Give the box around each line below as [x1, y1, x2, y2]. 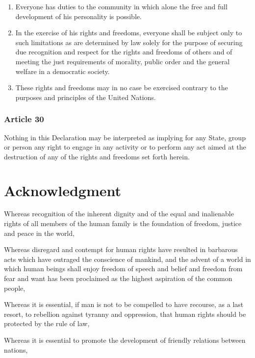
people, [4, 282, 25, 293]
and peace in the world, [4, 228, 75, 238]
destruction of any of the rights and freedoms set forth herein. [4, 151, 190, 161]
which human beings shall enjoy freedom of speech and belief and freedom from [4, 263, 243, 274]
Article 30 [4, 113, 44, 125]
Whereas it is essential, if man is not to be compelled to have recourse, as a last [4, 299, 244, 309]
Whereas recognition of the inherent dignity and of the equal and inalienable [4, 208, 234, 219]
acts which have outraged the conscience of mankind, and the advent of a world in [4, 254, 251, 264]
